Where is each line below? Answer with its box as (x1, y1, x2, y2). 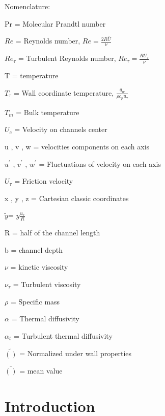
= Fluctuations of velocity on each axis (39, 158, 161, 169)
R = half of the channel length (5, 227, 100, 238)
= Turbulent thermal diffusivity (13, 330, 113, 341)
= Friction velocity (14, 176, 73, 186)
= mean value (19, 365, 63, 376)
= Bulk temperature (16, 106, 79, 117)
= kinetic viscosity (10, 261, 68, 272)
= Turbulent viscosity (13, 278, 81, 289)
